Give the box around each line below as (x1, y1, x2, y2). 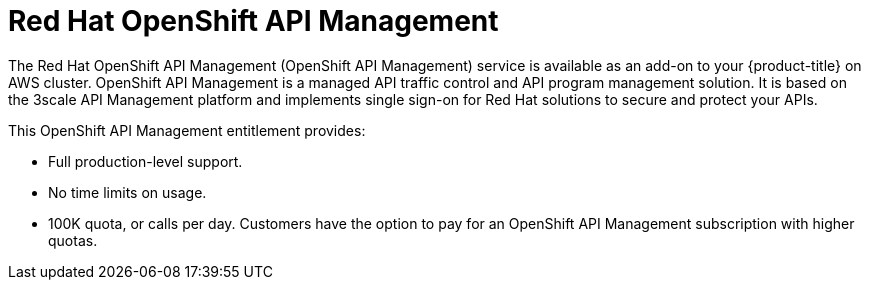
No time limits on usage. (48, 183, 207, 201)
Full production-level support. (48, 152, 243, 170)
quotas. (48, 231, 98, 249)
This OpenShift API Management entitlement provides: (8, 121, 366, 139)
